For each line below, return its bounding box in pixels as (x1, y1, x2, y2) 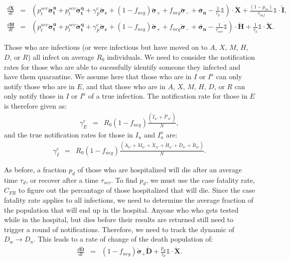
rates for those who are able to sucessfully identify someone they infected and (4, 61, 241, 72)
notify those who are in (4, 81, 75, 91)
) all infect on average (27, 51, 94, 62)
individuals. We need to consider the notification (107, 51, 255, 62)
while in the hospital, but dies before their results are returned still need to (4, 214, 234, 225)
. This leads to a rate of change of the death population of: (33, 234, 213, 244)
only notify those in (4, 91, 64, 101)
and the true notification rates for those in (4, 129, 133, 139)
